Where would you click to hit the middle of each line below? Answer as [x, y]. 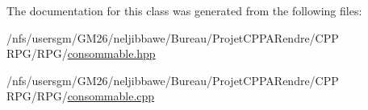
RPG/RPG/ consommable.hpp [81, 53]
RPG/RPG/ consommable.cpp [81, 96]
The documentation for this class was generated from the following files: [184, 10]
